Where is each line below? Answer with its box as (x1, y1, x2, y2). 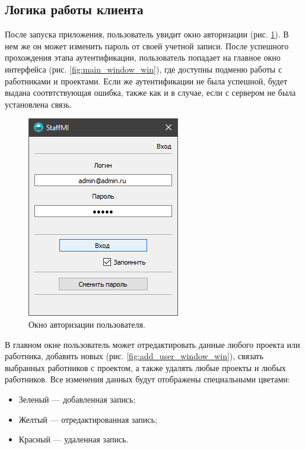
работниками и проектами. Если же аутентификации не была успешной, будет (5, 74, 288, 87)
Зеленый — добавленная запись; (18, 393, 136, 405)
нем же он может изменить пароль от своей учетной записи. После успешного (5, 39, 289, 52)
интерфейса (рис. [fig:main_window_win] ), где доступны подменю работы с (5, 62, 282, 75)
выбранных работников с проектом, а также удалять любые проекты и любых (5, 361, 286, 373)
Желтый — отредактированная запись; (18, 413, 157, 425)
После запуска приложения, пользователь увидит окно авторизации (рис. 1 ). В (5, 28, 289, 40)
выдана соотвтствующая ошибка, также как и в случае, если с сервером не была (5, 86, 296, 99)
